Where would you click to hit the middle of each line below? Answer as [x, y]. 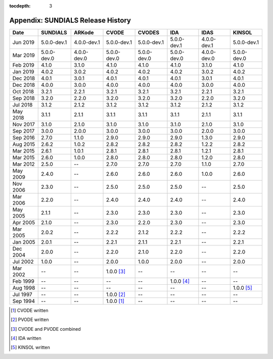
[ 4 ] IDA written [26, 338]
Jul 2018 [22, 105]
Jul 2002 [23, 262]
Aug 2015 [24, 144]
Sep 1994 [24, 301]
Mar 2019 [24, 55]
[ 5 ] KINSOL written [30, 347]
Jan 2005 [24, 242]
